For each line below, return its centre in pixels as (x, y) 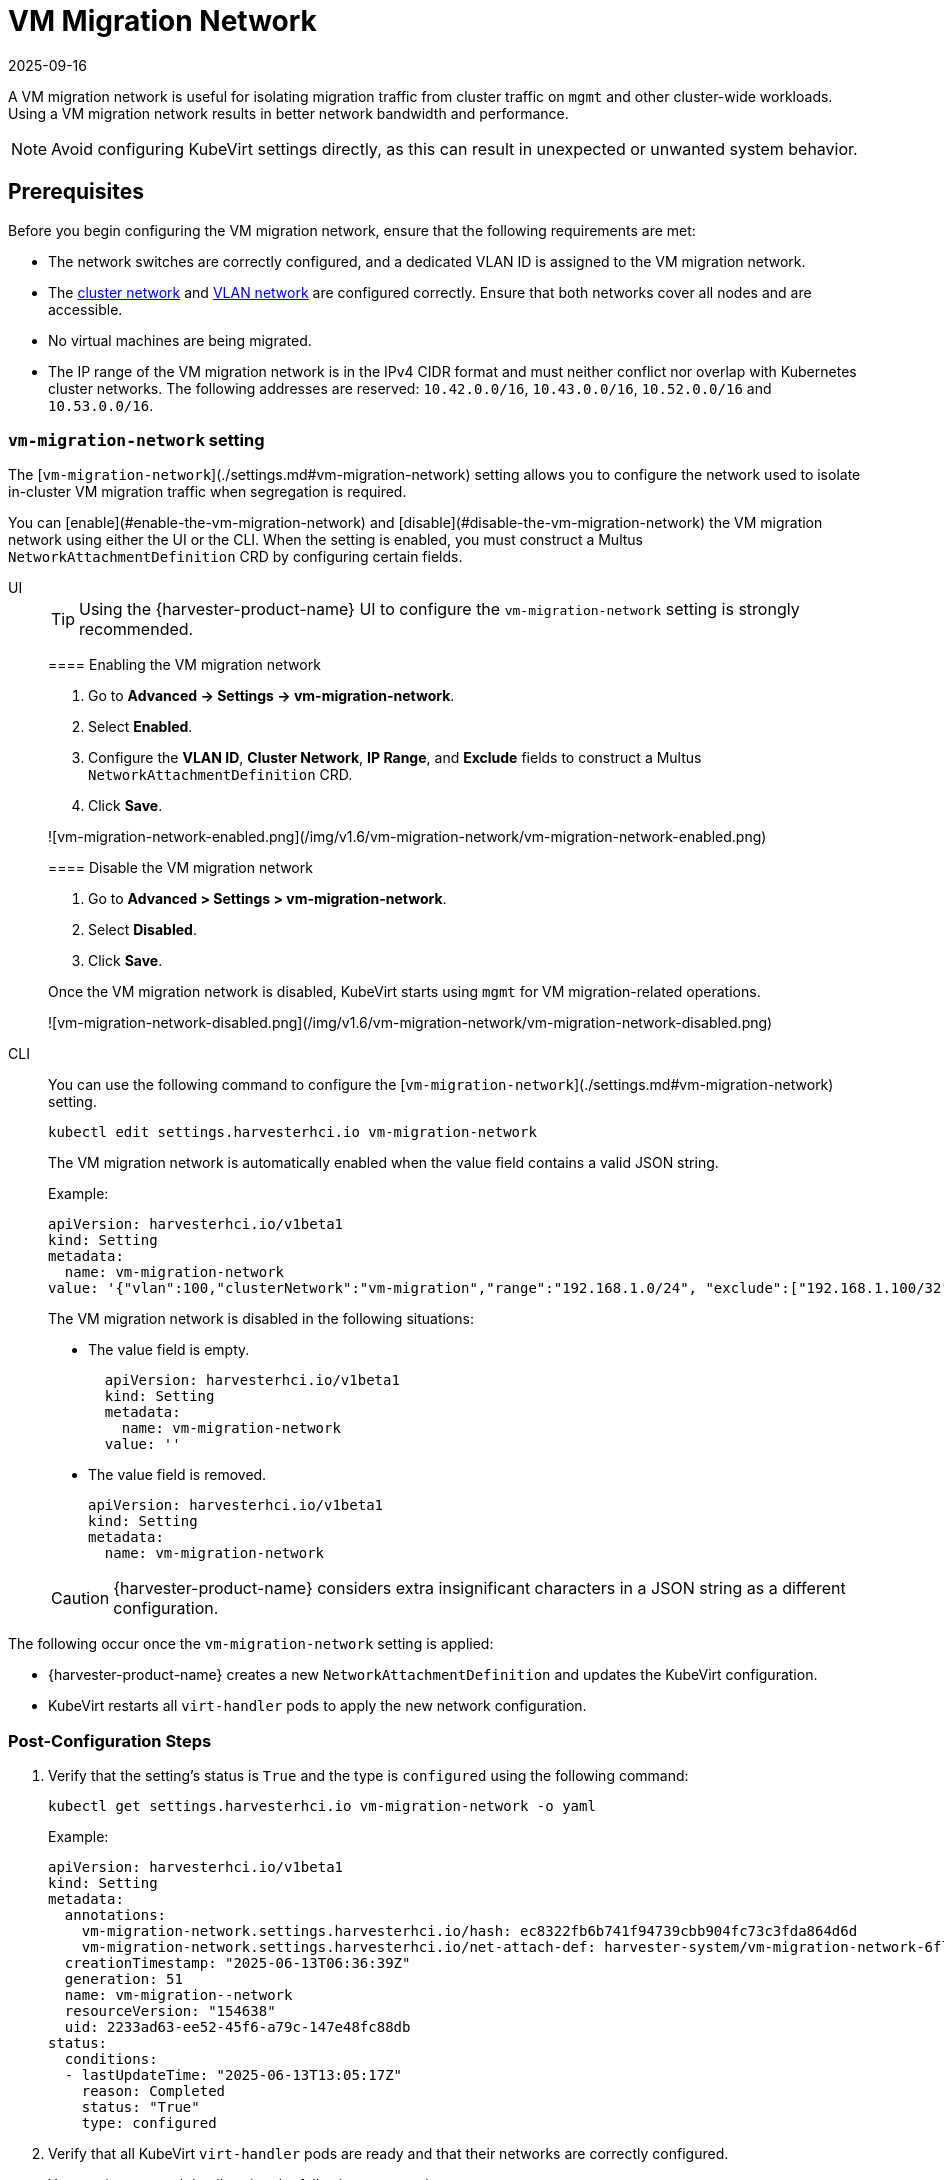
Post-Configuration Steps (110, 1740)
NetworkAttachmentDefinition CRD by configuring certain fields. (235, 557)
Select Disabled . (142, 930)
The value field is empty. (169, 1350)
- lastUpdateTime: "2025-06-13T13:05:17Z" (233, 2075)
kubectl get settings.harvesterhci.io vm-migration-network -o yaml (322, 1806)
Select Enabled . (140, 727)
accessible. (85, 309)
